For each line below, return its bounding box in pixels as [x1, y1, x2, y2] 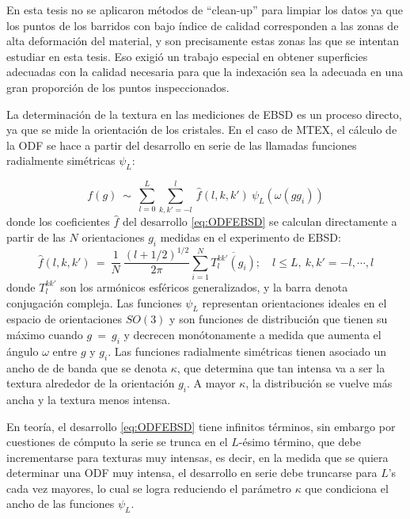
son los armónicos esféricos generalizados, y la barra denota [60, 278, 348, 295]
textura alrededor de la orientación [6, 375, 175, 391]
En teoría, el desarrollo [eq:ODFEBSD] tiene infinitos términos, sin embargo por [6, 418, 396, 434]
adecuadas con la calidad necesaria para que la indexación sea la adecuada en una [6, 63, 404, 80]
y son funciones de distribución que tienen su [169, 311, 388, 327]
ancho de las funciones [6, 495, 115, 512]
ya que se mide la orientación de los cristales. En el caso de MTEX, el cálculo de [6, 121, 397, 138]
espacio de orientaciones [6, 311, 123, 327]
